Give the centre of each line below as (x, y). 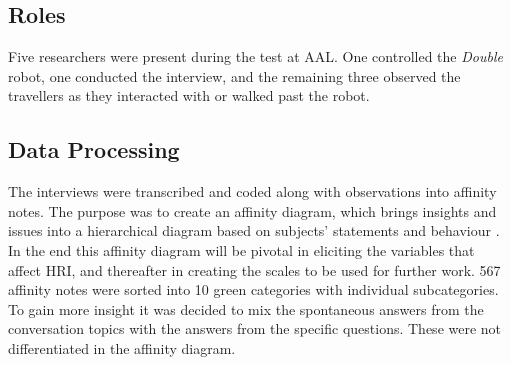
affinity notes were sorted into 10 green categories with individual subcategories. (253, 289)
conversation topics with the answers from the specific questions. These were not (255, 328)
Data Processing (94, 149)
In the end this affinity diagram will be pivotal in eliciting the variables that (241, 249)
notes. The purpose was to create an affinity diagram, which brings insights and (252, 210)
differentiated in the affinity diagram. (122, 347)
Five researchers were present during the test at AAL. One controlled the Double (255, 56)
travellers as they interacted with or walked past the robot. (189, 95)
